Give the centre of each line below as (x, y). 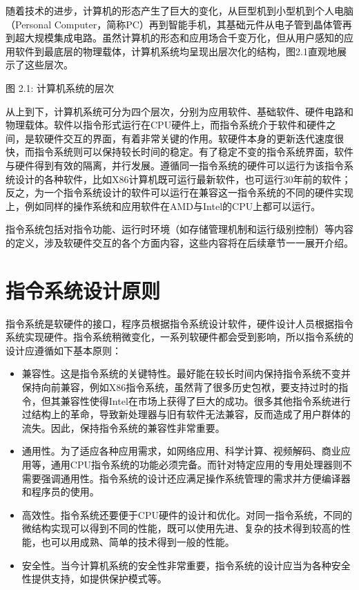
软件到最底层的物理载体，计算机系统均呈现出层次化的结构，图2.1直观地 (176, 51)
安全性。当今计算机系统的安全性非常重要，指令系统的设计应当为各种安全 (186, 565)
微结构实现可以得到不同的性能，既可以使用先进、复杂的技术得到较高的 (181, 528)
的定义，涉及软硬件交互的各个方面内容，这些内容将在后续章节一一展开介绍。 (179, 242)
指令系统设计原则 (83, 290)
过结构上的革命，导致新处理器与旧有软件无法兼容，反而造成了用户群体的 (186, 414)
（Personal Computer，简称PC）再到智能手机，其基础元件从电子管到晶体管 (174, 24)
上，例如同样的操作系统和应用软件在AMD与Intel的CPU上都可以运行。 (163, 206)
